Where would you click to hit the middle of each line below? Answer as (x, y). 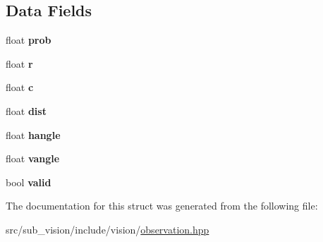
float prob (29, 40)
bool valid (29, 182)
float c (20, 87)
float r (19, 63)
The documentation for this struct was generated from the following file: (162, 206)
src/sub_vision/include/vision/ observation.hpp (108, 229)
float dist (26, 110)
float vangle (33, 158)
